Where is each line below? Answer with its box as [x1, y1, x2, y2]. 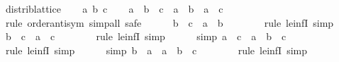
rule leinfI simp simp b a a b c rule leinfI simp [5, 42, 307, 57]
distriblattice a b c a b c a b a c [5, 1, 223, 15]
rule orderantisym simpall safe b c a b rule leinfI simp [5, 15, 334, 30]
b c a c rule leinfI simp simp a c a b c [5, 29, 287, 44]
